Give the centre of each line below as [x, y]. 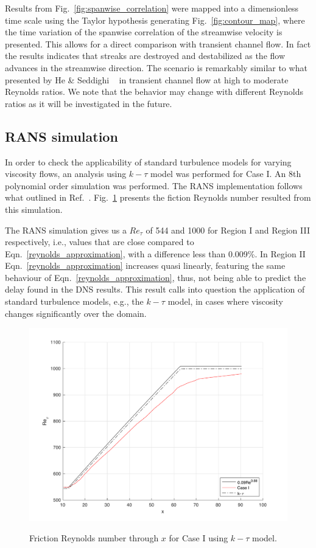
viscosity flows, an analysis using [66, 174]
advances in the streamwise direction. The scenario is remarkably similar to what [156, 67]
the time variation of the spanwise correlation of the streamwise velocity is [144, 32]
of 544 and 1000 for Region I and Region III [228, 230]
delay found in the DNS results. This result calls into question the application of [155, 289]
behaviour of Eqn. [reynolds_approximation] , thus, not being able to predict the [156, 277]
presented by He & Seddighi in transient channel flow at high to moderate [147, 79]
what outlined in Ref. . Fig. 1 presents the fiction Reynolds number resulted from [158, 197]
